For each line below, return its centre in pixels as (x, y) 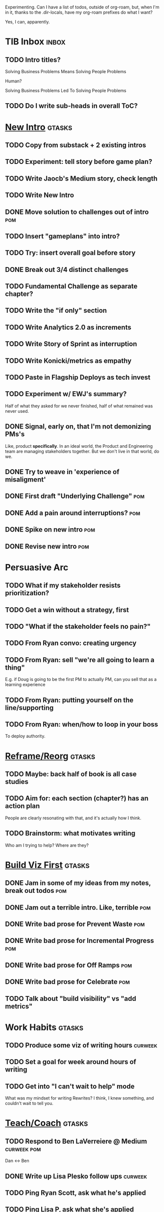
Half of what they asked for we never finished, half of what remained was (79, 406)
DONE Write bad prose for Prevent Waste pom (75, 924)
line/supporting (29, 708)
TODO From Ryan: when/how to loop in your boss (82, 724)
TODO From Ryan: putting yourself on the (69, 700)
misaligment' (26, 480)
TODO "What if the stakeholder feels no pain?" (78, 626)
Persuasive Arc (37, 567)
